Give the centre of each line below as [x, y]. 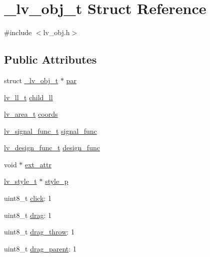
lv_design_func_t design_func [52, 148]
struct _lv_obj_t [31, 80]
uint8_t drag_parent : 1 [40, 248]
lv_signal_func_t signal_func [50, 131]
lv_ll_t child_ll [28, 97]
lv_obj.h [56, 32]
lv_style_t [20, 181]
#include [18, 32]
